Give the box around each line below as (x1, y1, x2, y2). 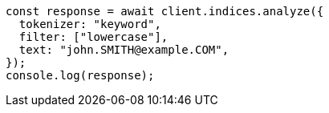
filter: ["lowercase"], (18, 30, 169, 43)
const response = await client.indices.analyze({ (6, 5, 324, 18)
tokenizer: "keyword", (18, 18, 161, 30)
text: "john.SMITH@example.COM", (18, 43, 229, 56)
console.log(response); (6, 69, 155, 82)
